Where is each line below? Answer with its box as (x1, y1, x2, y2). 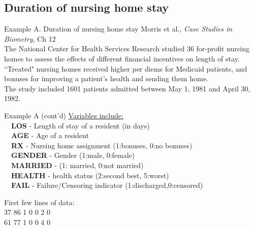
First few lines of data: (4, 197, 75, 207)
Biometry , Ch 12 (4, 33, 56, 44)
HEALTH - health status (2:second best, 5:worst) (11, 170, 169, 180)
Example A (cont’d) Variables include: (4, 110, 123, 120)
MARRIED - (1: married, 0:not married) (11, 159, 144, 170)
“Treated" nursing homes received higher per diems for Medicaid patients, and (4, 63, 247, 74)
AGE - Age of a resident (11, 130, 89, 141)
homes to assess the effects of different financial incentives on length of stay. (4, 53, 240, 63)
